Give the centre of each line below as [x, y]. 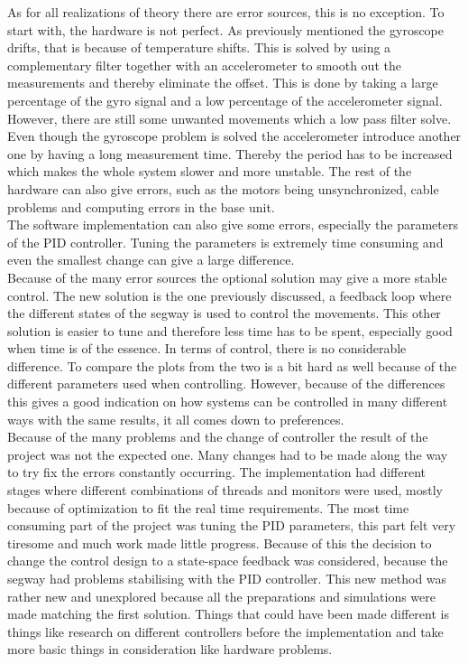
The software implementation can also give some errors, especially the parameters [233, 224]
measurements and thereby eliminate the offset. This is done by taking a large [223, 83]
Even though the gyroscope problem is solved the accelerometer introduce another [234, 136]
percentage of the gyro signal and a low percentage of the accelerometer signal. [225, 100]
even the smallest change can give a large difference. [151, 260]
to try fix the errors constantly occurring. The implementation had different [217, 472]
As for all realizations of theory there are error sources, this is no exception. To [226, 12]
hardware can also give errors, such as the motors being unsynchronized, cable [223, 188]
